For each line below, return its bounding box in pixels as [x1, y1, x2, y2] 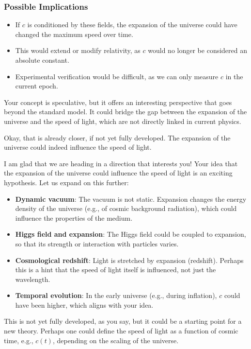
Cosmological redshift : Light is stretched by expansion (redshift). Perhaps [15, 255, 244, 265]
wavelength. [15, 274, 50, 284]
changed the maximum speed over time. [15, 29, 133, 39]
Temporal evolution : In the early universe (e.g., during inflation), [15, 290, 217, 300]
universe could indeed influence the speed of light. [4, 142, 152, 152]
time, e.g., [4, 335, 33, 345]
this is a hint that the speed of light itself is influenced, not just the [15, 264, 216, 275]
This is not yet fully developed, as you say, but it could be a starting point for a [4, 316, 242, 326]
